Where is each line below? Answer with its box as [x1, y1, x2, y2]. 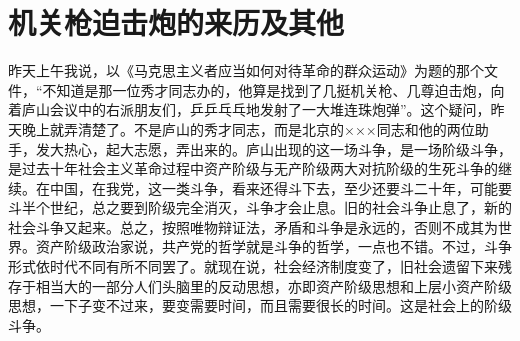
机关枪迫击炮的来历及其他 [8, 2, 345, 43]
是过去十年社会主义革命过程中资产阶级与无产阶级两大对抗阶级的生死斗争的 [8, 158, 498, 179]
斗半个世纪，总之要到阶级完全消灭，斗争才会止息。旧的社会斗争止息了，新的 [8, 197, 512, 218]
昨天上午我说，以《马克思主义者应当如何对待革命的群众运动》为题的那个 [8, 60, 484, 81]
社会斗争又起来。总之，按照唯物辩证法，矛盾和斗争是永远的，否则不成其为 [8, 216, 498, 237]
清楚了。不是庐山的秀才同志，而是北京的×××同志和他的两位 [77, 118, 475, 139]
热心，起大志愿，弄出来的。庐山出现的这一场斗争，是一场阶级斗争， [63, 138, 512, 159]
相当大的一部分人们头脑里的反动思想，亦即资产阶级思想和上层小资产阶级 [35, 275, 512, 296]
